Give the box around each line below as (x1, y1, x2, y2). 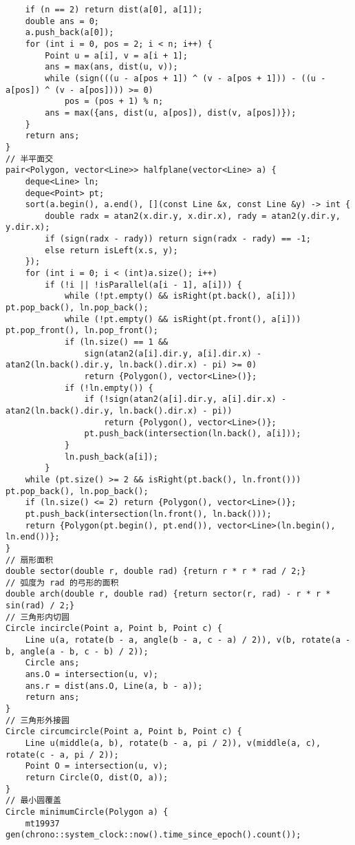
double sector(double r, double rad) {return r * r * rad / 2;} (6, 566, 306, 577)
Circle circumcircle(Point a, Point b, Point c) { (6, 727, 242, 737)
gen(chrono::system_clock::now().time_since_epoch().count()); (6, 830, 301, 840)
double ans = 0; (25, 16, 100, 26)
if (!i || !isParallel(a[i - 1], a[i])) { (45, 279, 242, 290)
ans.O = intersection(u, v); (25, 670, 158, 680)
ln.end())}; (6, 532, 60, 542)
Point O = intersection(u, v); (25, 761, 169, 771)
